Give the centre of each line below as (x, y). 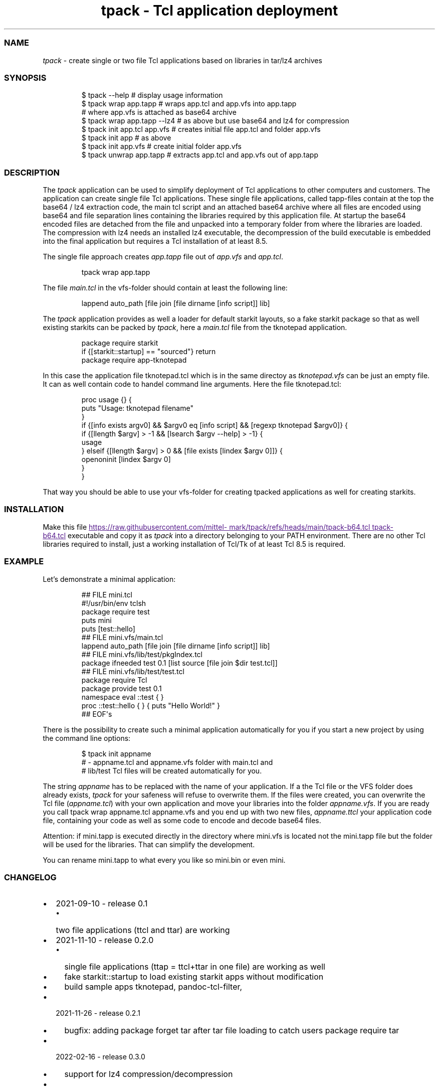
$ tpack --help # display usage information (152, 95)
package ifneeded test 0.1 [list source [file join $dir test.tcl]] (179, 663)
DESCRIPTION (32, 172)
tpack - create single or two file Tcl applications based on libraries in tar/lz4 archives (182, 60)
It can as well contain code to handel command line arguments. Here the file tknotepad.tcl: (192, 384)
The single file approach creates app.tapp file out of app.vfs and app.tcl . (163, 257)
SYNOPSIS (25, 77)
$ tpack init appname (116, 753)
